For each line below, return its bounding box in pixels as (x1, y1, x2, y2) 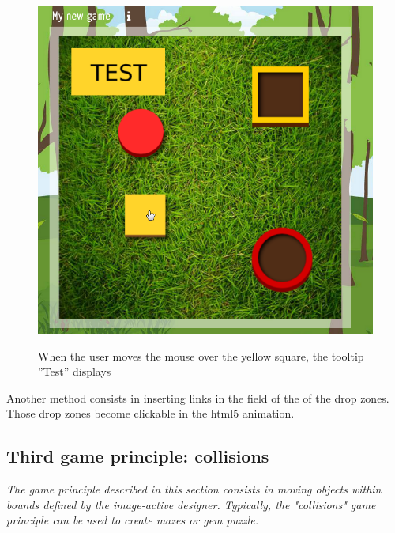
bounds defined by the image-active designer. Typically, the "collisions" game (6, 496, 376, 512)
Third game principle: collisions (6, 444, 269, 468)
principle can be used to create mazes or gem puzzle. (6, 512, 259, 528)
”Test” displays (38, 363, 111, 380)
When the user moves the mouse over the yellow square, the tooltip (38, 347, 364, 364)
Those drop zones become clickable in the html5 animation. (6, 405, 295, 421)
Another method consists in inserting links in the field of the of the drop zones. (6, 389, 389, 406)
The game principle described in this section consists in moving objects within (6, 481, 382, 497)
